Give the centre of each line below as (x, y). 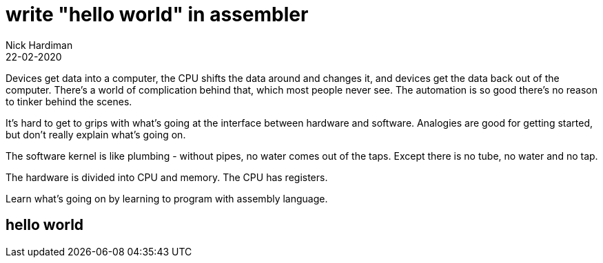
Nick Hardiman (39, 45)
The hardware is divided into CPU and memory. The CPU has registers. (167, 177)
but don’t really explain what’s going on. (96, 134)
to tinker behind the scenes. (69, 101)
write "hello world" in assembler (157, 14)
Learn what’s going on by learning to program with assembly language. (167, 198)
